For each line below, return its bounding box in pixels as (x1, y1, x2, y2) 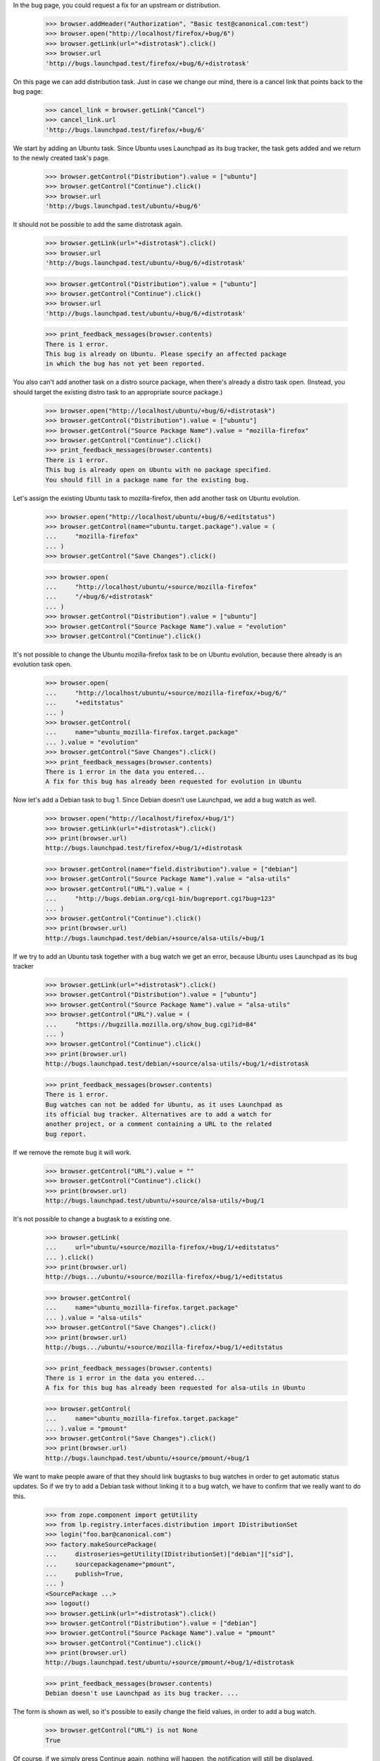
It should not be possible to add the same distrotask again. (13, 220, 183, 229)
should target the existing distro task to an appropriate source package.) (13, 387, 223, 396)
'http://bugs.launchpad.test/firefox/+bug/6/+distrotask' (45, 59, 250, 67)
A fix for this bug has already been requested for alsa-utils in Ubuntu (45, 1384, 305, 1392)
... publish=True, (45, 1569, 124, 1578)
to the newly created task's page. (13, 154, 110, 162)
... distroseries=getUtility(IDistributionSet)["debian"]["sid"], (45, 1550, 295, 1558)
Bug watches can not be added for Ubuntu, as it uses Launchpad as (45, 1100, 284, 1109)
